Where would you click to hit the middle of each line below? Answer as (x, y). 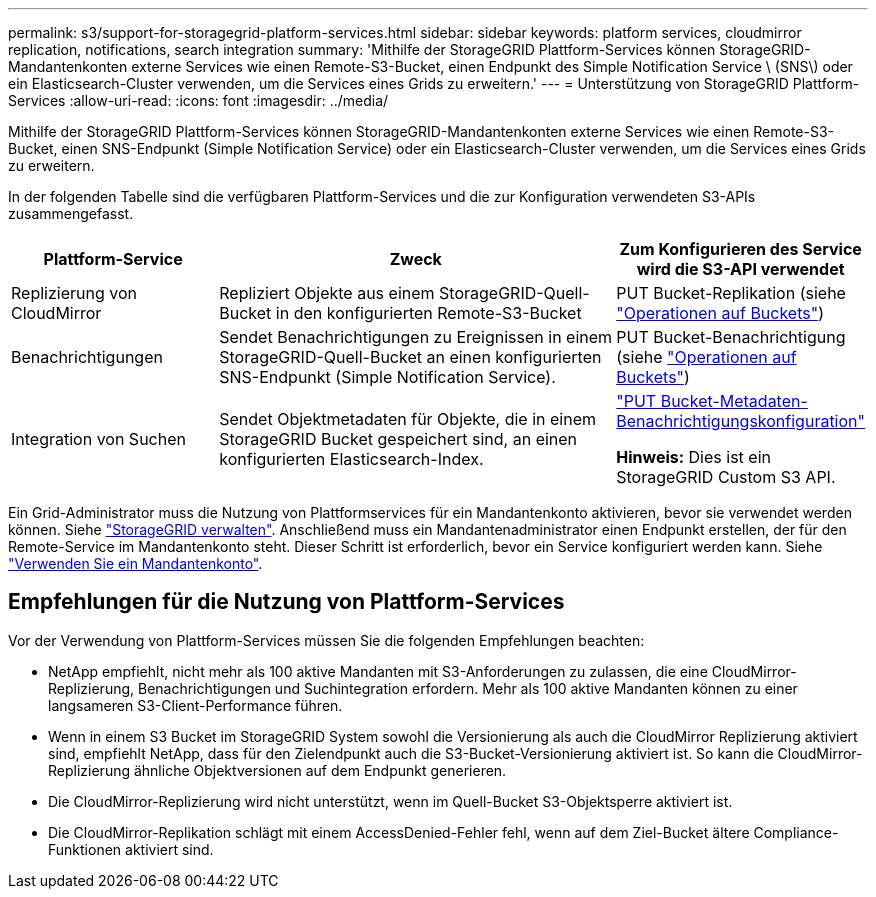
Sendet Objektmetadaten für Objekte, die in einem (407, 419)
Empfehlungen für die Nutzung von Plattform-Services (286, 602)
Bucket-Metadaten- (734, 401)
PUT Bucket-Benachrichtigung (731, 337)
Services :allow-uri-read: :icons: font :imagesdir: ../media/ (198, 100)
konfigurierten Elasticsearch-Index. (351, 459)
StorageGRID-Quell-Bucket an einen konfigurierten (410, 357)
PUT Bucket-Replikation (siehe (731, 293)
